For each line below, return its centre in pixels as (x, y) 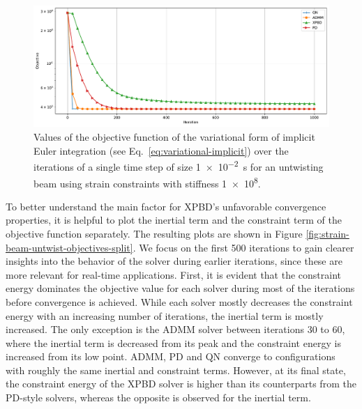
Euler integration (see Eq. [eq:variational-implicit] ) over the (161, 150)
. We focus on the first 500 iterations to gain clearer (243, 247)
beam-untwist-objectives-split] (69, 247)
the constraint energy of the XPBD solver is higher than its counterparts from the (181, 384)
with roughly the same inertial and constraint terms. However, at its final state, (176, 370)
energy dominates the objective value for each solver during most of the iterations (180, 288)
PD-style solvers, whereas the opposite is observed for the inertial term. (158, 398)
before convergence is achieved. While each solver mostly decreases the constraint (179, 301)
